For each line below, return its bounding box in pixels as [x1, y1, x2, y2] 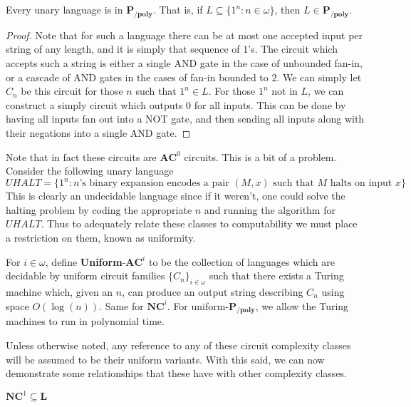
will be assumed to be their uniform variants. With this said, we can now [6, 351, 325, 366]
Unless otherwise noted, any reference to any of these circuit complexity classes [6, 337, 351, 352]
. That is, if [152, 2, 203, 16]
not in [271, 83, 298, 98]
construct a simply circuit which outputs [6, 97, 183, 112]
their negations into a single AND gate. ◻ [6, 125, 191, 140]
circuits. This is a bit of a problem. [184, 149, 337, 164]
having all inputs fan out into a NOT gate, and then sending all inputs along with [6, 111, 365, 126]
